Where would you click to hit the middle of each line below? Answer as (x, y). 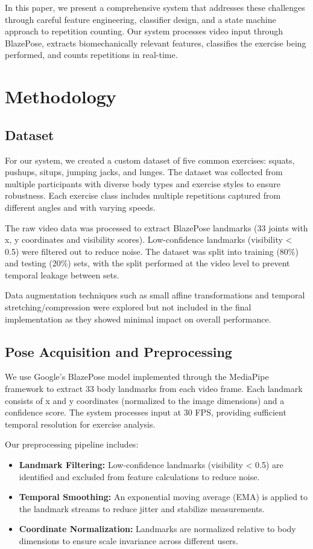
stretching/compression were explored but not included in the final (128, 307)
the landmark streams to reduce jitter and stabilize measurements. (142, 508)
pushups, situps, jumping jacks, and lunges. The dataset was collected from (144, 172)
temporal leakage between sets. (62, 274)
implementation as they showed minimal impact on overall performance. (138, 319)
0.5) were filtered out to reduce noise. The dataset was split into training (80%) (152, 251)
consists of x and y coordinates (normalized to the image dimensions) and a (145, 400)
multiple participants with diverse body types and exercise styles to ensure (143, 183)
